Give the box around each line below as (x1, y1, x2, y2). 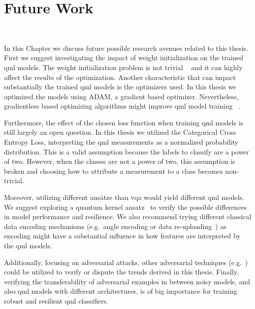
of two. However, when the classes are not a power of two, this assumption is (4, 156, 235, 166)
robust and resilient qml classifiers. (4, 295, 109, 306)
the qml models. (4, 240, 53, 250)
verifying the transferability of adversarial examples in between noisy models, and (4, 276, 250, 286)
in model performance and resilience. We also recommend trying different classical (4, 211, 252, 222)
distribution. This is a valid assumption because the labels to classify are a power (4, 146, 249, 156)
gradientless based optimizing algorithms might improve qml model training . (4, 101, 240, 111)
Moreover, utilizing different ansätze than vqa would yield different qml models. (4, 192, 245, 202)
